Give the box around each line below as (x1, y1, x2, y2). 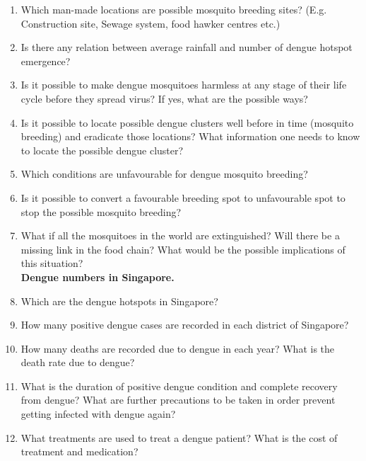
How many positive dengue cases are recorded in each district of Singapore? (20, 317, 349, 332)
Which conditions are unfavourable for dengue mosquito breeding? (20, 166, 308, 181)
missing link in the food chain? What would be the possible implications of (20, 241, 346, 256)
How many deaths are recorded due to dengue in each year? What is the (20, 341, 335, 355)
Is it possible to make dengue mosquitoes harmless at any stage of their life (20, 77, 347, 92)
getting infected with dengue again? (20, 406, 176, 421)
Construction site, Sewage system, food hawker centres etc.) (20, 16, 281, 30)
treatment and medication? (20, 444, 138, 459)
